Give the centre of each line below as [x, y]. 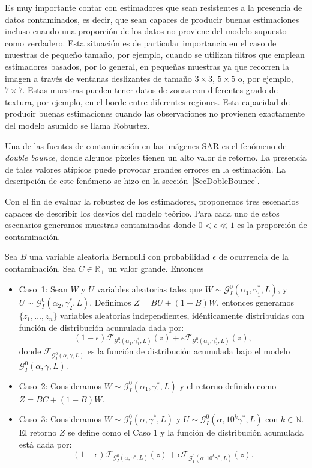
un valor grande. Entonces [156, 268]
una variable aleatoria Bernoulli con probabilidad [119, 257]
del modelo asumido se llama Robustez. [77, 125]
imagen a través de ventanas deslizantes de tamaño [98, 78]
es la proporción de [272, 225]
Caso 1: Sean [43, 289]
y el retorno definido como [228, 385]
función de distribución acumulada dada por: [101, 327]
